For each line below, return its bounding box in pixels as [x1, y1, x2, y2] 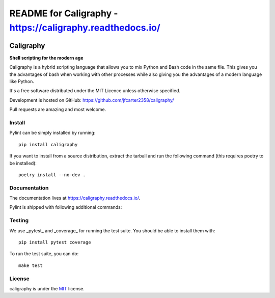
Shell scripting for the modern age [9, 55, 84, 61]
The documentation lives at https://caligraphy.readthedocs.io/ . [9, 195, 141, 201]
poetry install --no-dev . [18, 172, 86, 178]
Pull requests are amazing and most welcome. [9, 106, 106, 113]
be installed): [9, 160, 37, 166]
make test [18, 262, 43, 268]
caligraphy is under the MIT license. [9, 285, 85, 291]
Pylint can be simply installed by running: [9, 130, 96, 136]
